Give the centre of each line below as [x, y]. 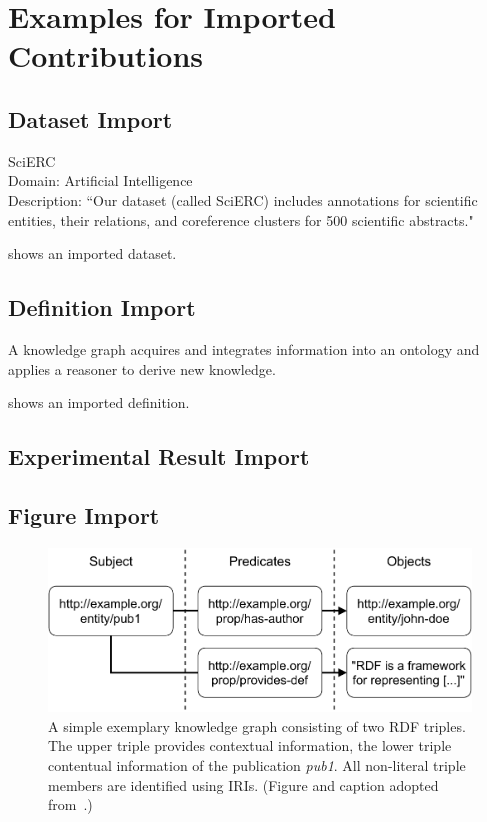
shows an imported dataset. [92, 253]
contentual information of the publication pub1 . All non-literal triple [257, 765]
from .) [70, 804]
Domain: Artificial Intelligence [100, 180]
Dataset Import [90, 118]
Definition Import [102, 307]
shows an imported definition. [99, 402]
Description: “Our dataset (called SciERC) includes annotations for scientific [243, 199]
